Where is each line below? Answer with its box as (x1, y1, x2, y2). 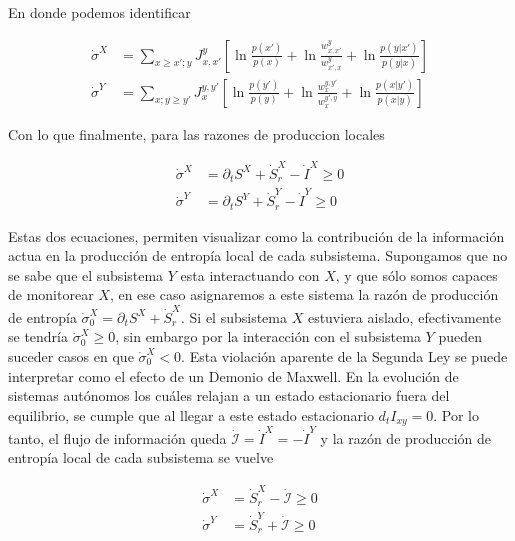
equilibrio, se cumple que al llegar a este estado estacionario (8, 404, 374, 425)
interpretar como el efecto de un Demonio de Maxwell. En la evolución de (8, 365, 459, 386)
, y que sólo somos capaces (335, 264, 498, 285)
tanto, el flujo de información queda (8, 427, 227, 448)
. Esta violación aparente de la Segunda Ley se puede (181, 345, 508, 366)
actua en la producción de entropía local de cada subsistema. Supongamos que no (8, 245, 508, 266)
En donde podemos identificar (8, 2, 191, 22)
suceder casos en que (8, 345, 134, 366)
